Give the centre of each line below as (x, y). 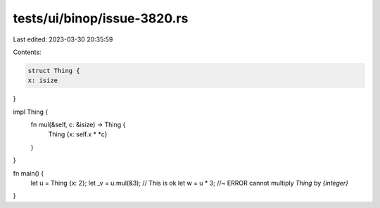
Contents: (27, 52)
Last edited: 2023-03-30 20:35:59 (63, 39)
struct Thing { (54, 71)
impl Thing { (31, 112)
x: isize (43, 80)
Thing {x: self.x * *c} (78, 134)
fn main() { (28, 173)
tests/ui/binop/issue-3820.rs (101, 18)
